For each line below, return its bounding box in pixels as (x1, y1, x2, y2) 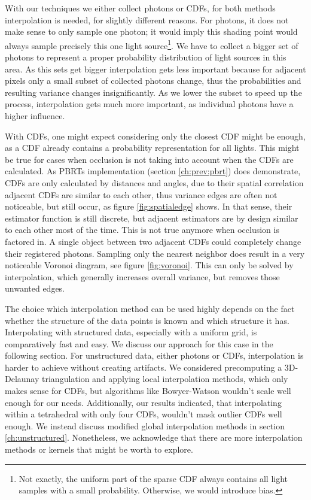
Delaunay (5, 372, 39, 385)
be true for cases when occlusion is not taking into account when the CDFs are (5, 153, 294, 165)
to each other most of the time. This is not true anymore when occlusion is (5, 223, 279, 236)
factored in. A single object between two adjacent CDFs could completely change (5, 235, 301, 247)
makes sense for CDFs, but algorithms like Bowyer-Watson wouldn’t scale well (5, 384, 291, 397)
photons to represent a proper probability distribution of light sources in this (5, 51, 286, 63)
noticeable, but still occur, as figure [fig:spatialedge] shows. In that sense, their (5, 200, 292, 213)
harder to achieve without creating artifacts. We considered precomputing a (5, 360, 282, 373)
